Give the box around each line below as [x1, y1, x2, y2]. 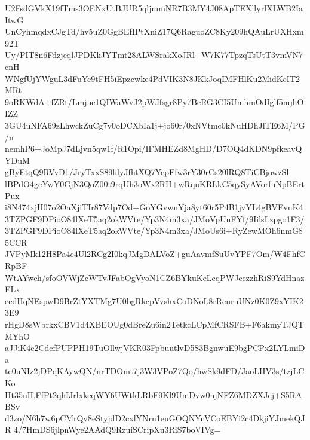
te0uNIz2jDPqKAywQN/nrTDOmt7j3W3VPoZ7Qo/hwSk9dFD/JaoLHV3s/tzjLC [5, 365, 305, 377]
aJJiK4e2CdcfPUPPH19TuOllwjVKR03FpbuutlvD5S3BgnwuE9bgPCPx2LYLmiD [5, 341, 305, 354]
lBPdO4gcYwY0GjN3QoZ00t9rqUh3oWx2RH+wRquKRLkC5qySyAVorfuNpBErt [5, 177, 305, 190]
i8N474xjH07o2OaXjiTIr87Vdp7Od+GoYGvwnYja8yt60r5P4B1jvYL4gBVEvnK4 [5, 201, 303, 213]
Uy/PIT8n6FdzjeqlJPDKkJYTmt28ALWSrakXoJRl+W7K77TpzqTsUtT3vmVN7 [5, 48, 303, 61]
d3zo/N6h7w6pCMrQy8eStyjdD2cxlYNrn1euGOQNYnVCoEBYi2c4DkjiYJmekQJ [5, 411, 305, 424]
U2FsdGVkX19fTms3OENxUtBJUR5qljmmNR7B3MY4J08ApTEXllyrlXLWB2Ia [5, 2, 303, 14]
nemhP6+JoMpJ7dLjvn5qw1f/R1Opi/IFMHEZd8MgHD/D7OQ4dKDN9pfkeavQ [5, 142, 302, 155]
